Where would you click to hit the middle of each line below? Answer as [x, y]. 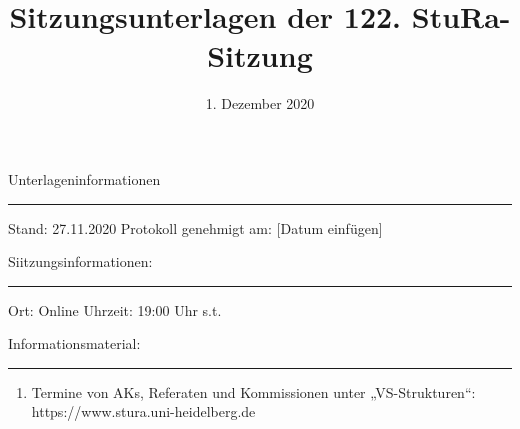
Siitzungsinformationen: [80, 261]
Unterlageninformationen [84, 178]
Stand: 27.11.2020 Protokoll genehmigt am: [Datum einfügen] [195, 227]
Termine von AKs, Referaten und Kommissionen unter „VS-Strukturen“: [253, 391]
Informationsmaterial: [74, 343]
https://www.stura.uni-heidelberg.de [143, 411]
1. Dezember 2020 [260, 103]
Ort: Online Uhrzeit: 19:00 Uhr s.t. [115, 309]
